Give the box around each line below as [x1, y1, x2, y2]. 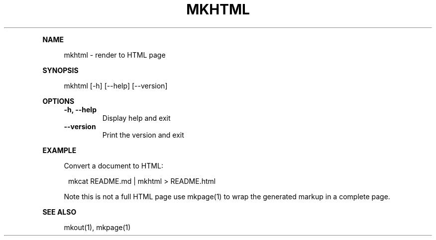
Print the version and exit [102, 130, 184, 139]
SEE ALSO [42, 207, 77, 216]
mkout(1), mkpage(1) [64, 223, 131, 232]
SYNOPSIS [42, 66, 79, 75]
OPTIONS [42, 96, 75, 105]
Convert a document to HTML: [64, 161, 163, 170]
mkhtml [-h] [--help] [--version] [64, 81, 168, 90]
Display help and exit [102, 113, 171, 122]
